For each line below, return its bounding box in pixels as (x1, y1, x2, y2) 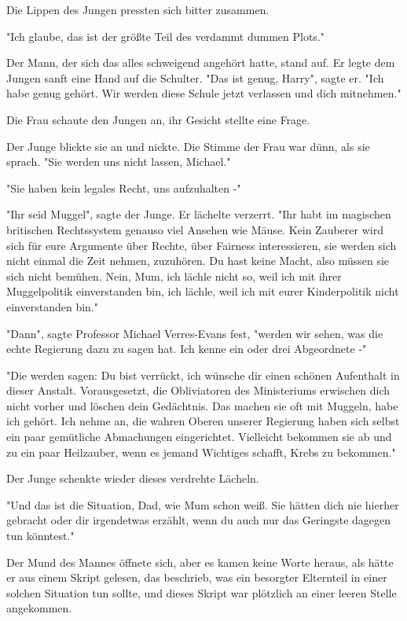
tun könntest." (6, 527, 75, 544)
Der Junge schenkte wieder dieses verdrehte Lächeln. (6, 470, 259, 487)
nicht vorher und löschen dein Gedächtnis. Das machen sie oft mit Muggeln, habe (6, 397, 398, 413)
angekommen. (6, 600, 72, 616)
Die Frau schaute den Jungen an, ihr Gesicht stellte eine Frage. (6, 111, 310, 127)
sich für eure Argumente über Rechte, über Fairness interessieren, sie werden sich (6, 237, 397, 253)
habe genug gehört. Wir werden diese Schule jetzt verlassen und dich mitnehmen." (6, 85, 401, 101)
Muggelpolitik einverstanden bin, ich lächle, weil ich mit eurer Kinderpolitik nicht (6, 283, 399, 299)
